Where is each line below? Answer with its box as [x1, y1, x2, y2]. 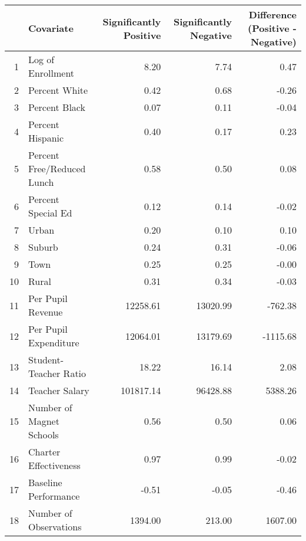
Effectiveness [28, 458, 81, 472]
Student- [28, 353, 64, 366]
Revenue [28, 305, 63, 319]
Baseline [28, 476, 62, 489]
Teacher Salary [28, 383, 89, 397]
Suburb [28, 240, 58, 254]
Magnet [28, 414, 59, 428]
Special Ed [28, 206, 72, 219]
